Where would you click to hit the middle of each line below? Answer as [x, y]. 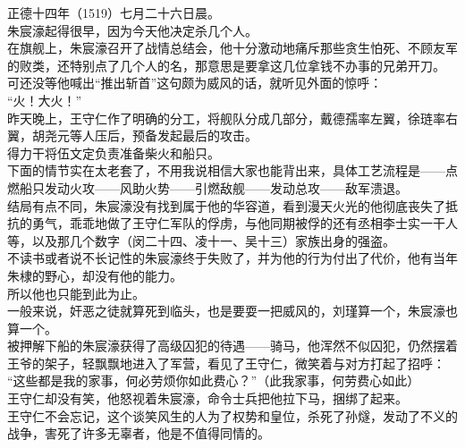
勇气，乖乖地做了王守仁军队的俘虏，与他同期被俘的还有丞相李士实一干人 [245, 223]
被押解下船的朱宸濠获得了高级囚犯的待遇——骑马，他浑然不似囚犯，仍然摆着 [232, 346]
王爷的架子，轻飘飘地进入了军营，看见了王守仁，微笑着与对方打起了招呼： [226, 363]
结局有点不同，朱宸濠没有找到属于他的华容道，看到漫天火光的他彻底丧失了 [226, 205]
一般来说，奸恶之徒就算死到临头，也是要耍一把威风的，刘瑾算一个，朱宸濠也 [232, 311]
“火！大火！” [45, 100]
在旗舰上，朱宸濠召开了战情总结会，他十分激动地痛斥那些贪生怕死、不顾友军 [232, 48]
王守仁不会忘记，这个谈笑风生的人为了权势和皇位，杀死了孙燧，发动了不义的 [232, 415]
